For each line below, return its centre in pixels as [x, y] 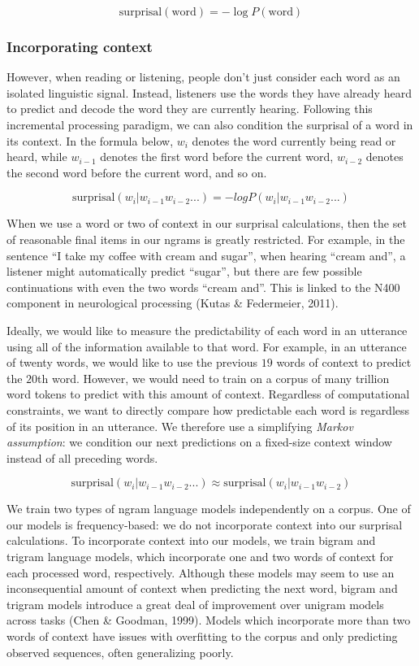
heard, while [37, 157]
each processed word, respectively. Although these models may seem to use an [201, 572]
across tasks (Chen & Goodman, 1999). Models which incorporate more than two [209, 620]
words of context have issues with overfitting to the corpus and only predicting [202, 636]
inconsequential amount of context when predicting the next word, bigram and [202, 588]
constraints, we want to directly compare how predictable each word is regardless [208, 409]
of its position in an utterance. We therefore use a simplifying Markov [180, 426]
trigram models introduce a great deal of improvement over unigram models [195, 604]
